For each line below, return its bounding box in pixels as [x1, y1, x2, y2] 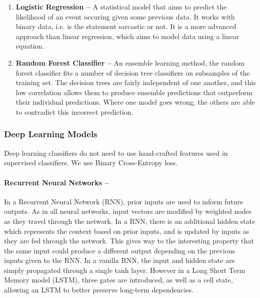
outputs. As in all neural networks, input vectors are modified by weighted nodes [4, 206, 252, 216]
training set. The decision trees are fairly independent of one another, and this [15, 77, 256, 88]
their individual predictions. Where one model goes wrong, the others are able [15, 97, 255, 107]
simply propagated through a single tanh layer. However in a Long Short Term [4, 264, 245, 275]
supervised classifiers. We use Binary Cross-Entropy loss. [4, 157, 178, 168]
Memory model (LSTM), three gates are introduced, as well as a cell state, [4, 274, 233, 285]
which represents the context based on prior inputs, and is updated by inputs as [4, 225, 249, 236]
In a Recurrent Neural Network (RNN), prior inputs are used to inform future [4, 196, 243, 206]
